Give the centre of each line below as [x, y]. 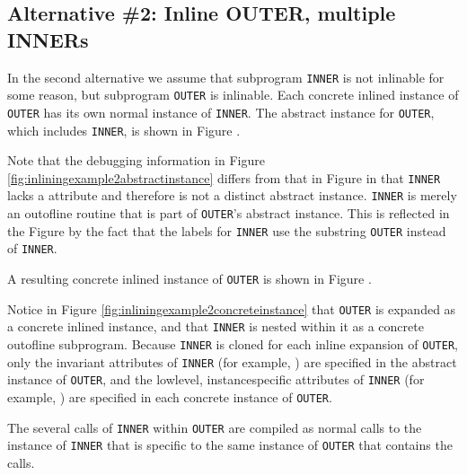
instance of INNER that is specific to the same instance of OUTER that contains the [230, 445]
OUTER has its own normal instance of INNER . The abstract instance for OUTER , [221, 112]
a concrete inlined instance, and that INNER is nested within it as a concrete [216, 326]
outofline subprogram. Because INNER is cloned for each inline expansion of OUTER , [233, 344]
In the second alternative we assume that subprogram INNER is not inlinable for [226, 77]
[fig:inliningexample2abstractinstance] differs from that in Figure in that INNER [224, 177]
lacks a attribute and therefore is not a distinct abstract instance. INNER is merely [232, 195]
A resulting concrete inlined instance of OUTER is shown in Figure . [189, 279]
